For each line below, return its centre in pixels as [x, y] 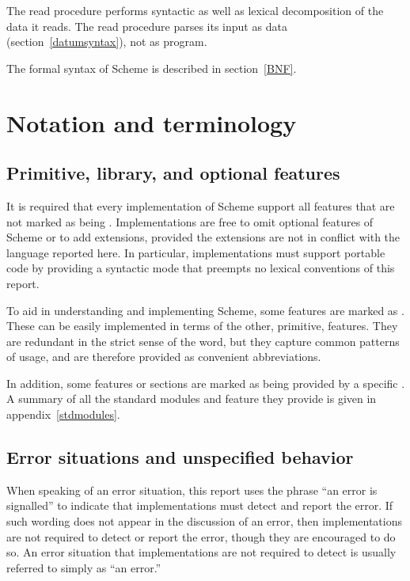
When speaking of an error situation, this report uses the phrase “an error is [192, 490]
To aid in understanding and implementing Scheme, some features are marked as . [205, 310]
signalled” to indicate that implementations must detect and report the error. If [200, 505]
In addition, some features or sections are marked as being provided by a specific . [206, 383]
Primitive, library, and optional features [173, 173]
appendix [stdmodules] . [63, 414]
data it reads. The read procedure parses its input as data [147, 26]
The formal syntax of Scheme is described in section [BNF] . [152, 68]
